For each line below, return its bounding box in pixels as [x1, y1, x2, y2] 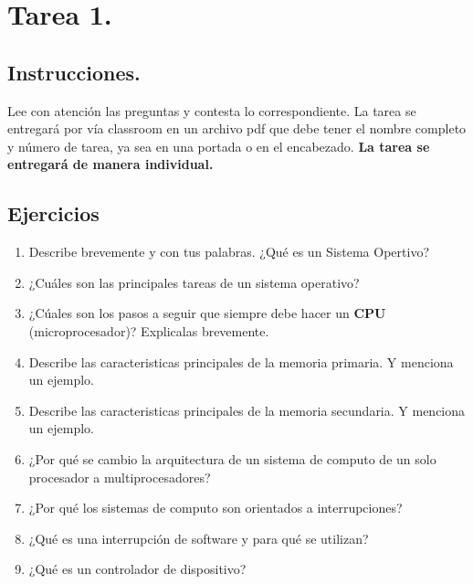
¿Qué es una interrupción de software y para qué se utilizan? [28, 528, 369, 547]
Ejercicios [7, 199, 100, 228]
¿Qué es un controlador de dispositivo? [28, 559, 247, 579]
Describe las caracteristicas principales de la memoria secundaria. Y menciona [28, 400, 466, 419]
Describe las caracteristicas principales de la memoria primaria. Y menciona [28, 352, 454, 371]
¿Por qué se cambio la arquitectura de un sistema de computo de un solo [28, 449, 436, 468]
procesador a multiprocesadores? [28, 467, 211, 486]
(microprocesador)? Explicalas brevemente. [28, 321, 269, 340]
